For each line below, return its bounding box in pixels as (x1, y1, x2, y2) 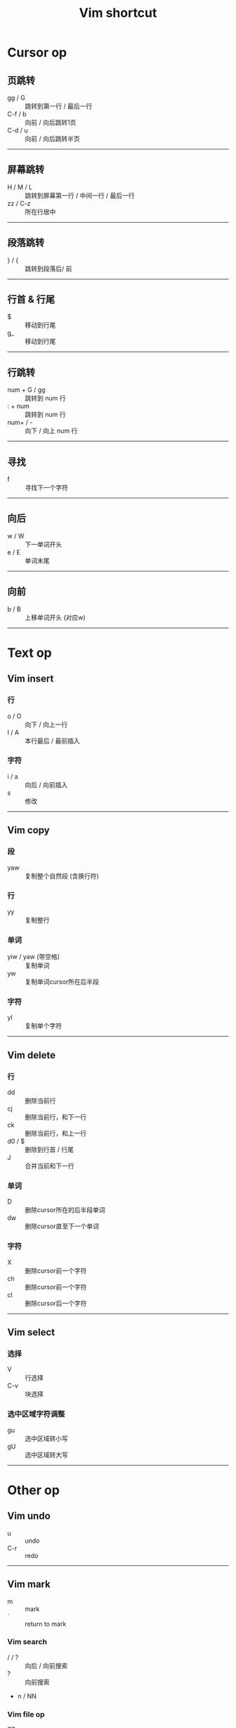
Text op (7, 645, 52, 660)
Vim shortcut (79, 5, 157, 21)
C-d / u (7, 126, 28, 135)
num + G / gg (7, 385, 46, 394)
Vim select (7, 1326, 55, 1338)
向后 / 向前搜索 (25, 1661, 68, 1670)
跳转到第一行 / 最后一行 (25, 102, 93, 110)
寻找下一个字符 (25, 483, 68, 492)
